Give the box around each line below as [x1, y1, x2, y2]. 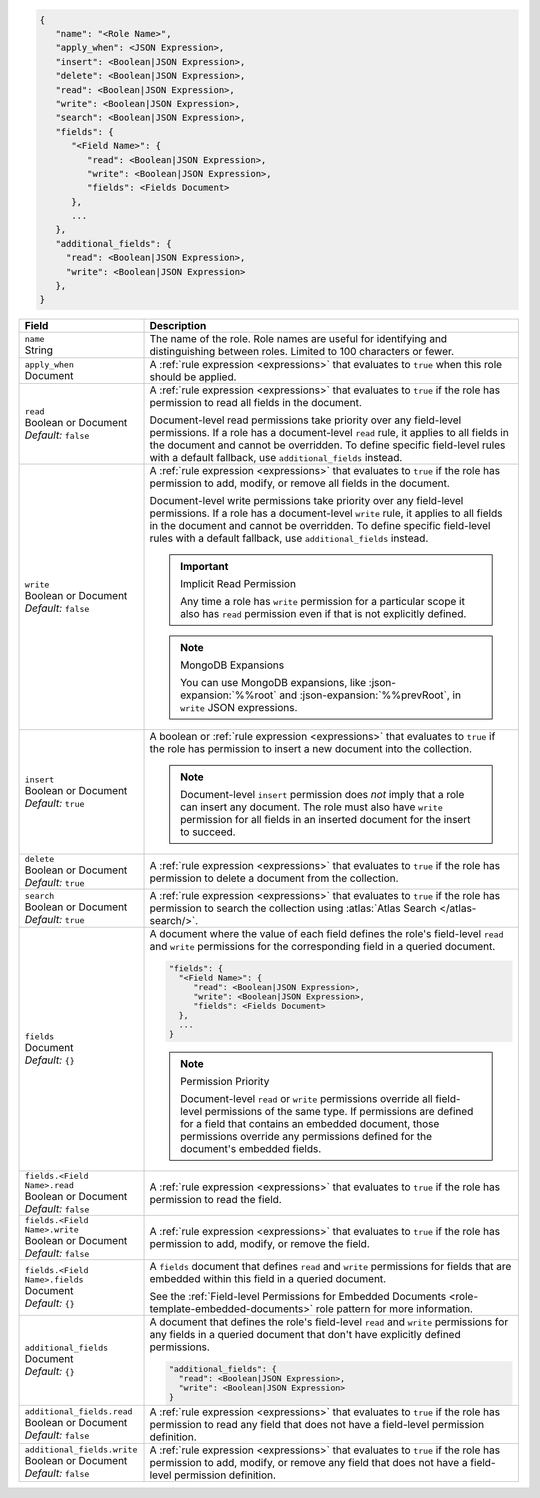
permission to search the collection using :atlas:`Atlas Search [149, 901, 437, 915]
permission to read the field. [149, 1193, 282, 1207]
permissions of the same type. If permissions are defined [204, 1105, 474, 1119]
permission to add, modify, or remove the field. [149, 1237, 370, 1251]
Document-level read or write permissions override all [180, 1092, 434, 1106]
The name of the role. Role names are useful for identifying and [149, 332, 448, 346]
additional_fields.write [24, 1445, 138, 1455]
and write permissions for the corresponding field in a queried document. [149, 940, 496, 954]
